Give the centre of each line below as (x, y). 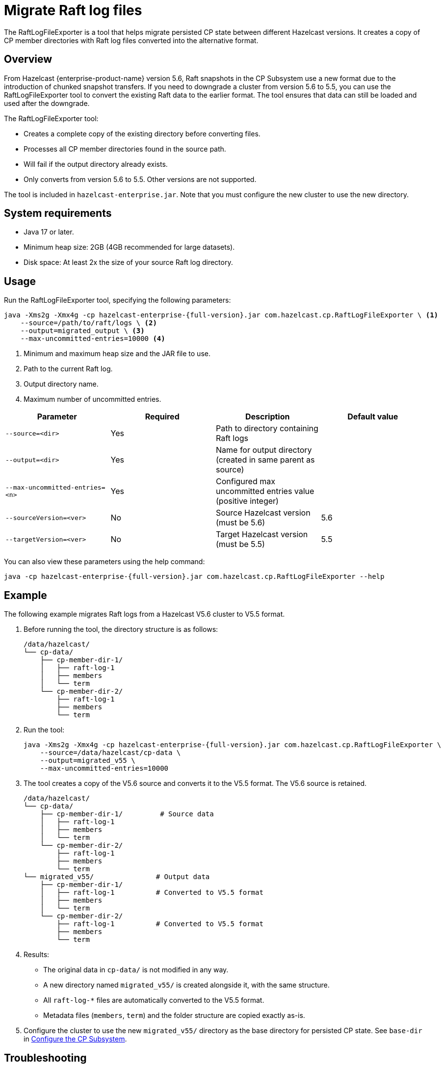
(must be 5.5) (240, 544)
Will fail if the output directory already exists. (96, 164)
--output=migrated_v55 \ (88, 761)
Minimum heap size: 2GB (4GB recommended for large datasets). (129, 247)
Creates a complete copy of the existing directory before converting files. (142, 133)
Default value (373, 417)
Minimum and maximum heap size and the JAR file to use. (117, 354)
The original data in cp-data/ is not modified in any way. (136, 970)
